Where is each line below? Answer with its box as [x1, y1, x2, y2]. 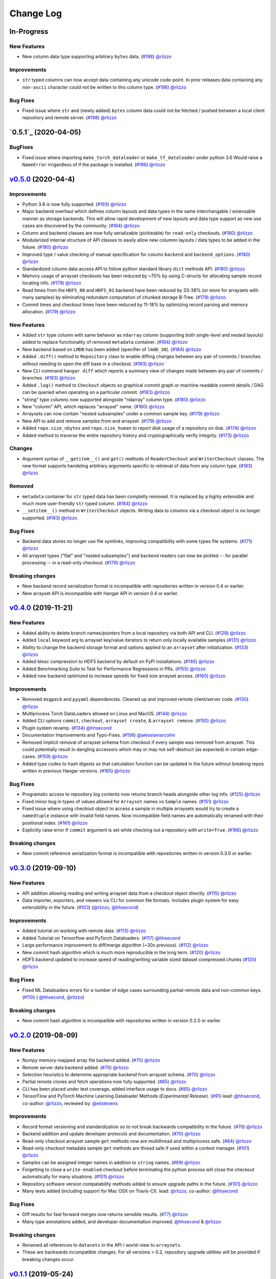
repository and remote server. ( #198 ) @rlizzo [22, 115, 117, 121]
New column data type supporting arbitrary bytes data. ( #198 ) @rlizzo [22, 54, 172, 60]
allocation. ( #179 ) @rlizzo [22, 308, 76, 315]
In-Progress [9, 27, 49, 36]
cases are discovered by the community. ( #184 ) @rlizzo [22, 223, 140, 229]
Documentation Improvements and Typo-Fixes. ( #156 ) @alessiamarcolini [22, 732, 175, 738]
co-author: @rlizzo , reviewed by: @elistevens [22, 1100, 118, 1106]
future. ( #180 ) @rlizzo [22, 244, 68, 250]
